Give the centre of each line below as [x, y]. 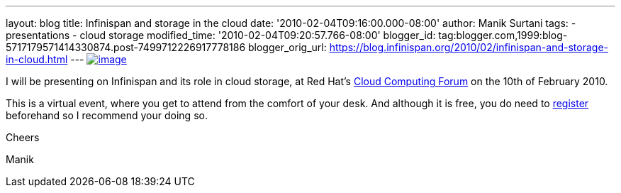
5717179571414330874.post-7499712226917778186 [126, 47]
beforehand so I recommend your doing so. [107, 115]
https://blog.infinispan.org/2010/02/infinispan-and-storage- [469, 47]
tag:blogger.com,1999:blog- [503, 35]
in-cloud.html [37, 59]
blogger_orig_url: [287, 47]
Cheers [23, 137]
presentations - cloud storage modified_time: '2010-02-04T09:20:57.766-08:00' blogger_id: [221, 35]
